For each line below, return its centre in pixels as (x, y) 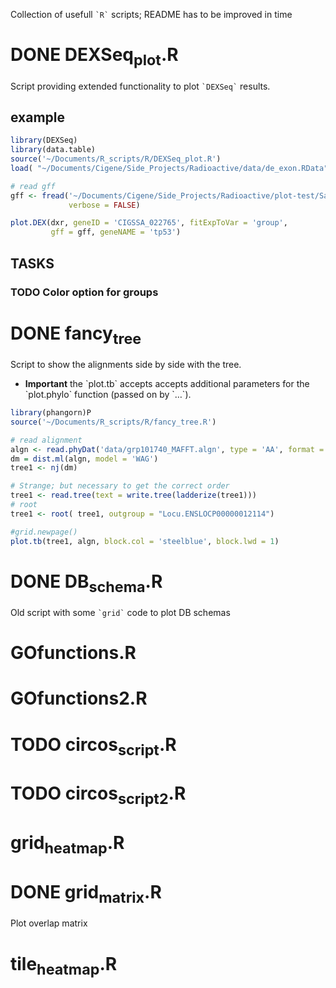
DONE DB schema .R (86, 583)
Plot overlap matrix (49, 923)
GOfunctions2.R (79, 698)
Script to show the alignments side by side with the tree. (126, 365)
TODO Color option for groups (84, 292)
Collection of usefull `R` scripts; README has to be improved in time (151, 14)
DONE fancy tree (76, 335)
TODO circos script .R (93, 746)
